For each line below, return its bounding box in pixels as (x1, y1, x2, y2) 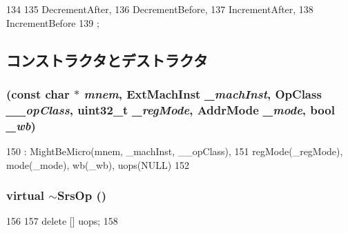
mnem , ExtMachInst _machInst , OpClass (84, 85, 322, 102)
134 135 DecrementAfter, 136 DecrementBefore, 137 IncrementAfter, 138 (6, 2, 313, 16)
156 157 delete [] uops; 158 (6, 214, 118, 228)
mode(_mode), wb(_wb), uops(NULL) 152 (6, 157, 189, 172)
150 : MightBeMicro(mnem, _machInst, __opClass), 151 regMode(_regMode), (6, 144, 343, 159)
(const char (6, 85, 70, 102)
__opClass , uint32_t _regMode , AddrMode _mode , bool (6, 101, 335, 118)
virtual (6, 187, 45, 204)
